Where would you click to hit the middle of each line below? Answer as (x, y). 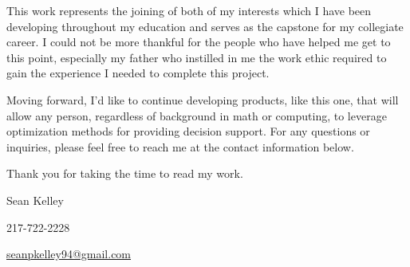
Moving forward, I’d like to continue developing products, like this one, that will (203, 99)
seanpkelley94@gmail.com (69, 254)
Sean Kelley (35, 200)
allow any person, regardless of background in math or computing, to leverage (197, 115)
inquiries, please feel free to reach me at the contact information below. (180, 146)
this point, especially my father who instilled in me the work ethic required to (197, 57)
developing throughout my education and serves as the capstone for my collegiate (205, 26)
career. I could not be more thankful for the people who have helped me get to (199, 42)
